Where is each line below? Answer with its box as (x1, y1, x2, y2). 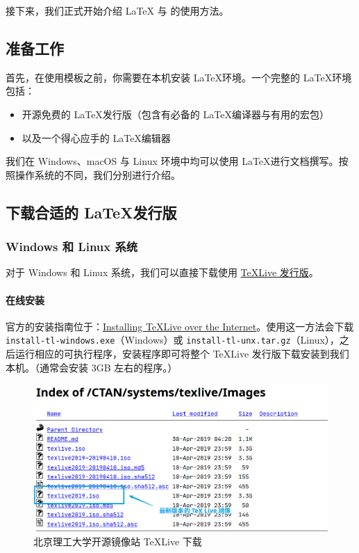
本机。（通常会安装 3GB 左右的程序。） (6, 360, 178, 374)
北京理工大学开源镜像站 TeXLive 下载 (33, 534, 202, 548)
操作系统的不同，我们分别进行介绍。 (15, 167, 181, 182)
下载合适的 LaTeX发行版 (6, 201, 177, 223)
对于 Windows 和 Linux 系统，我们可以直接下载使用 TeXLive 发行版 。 (6, 265, 319, 280)
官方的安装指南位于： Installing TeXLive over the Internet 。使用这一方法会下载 (6, 319, 354, 333)
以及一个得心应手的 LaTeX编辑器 (22, 130, 171, 145)
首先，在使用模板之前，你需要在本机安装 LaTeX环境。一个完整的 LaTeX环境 (6, 70, 352, 84)
